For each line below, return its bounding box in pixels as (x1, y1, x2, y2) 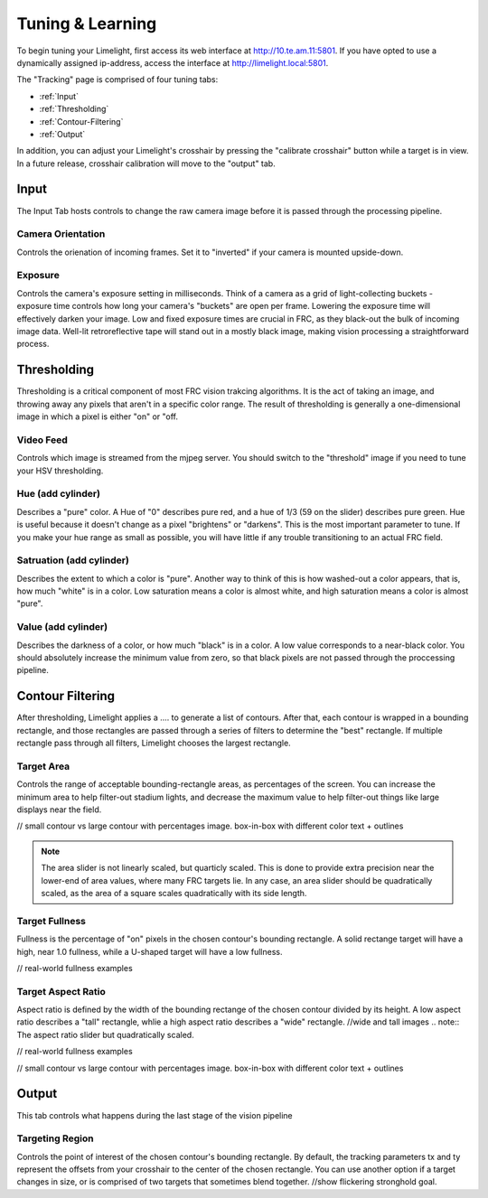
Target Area (16, 760, 70, 772)
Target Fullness (16, 914, 86, 927)
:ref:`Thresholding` (39, 104, 109, 115)
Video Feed (16, 434, 68, 446)
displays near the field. (16, 804, 102, 815)
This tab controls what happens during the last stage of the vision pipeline (16, 1109, 293, 1120)
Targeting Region (16, 1132, 94, 1145)
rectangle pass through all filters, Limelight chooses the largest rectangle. (16, 737, 291, 749)
